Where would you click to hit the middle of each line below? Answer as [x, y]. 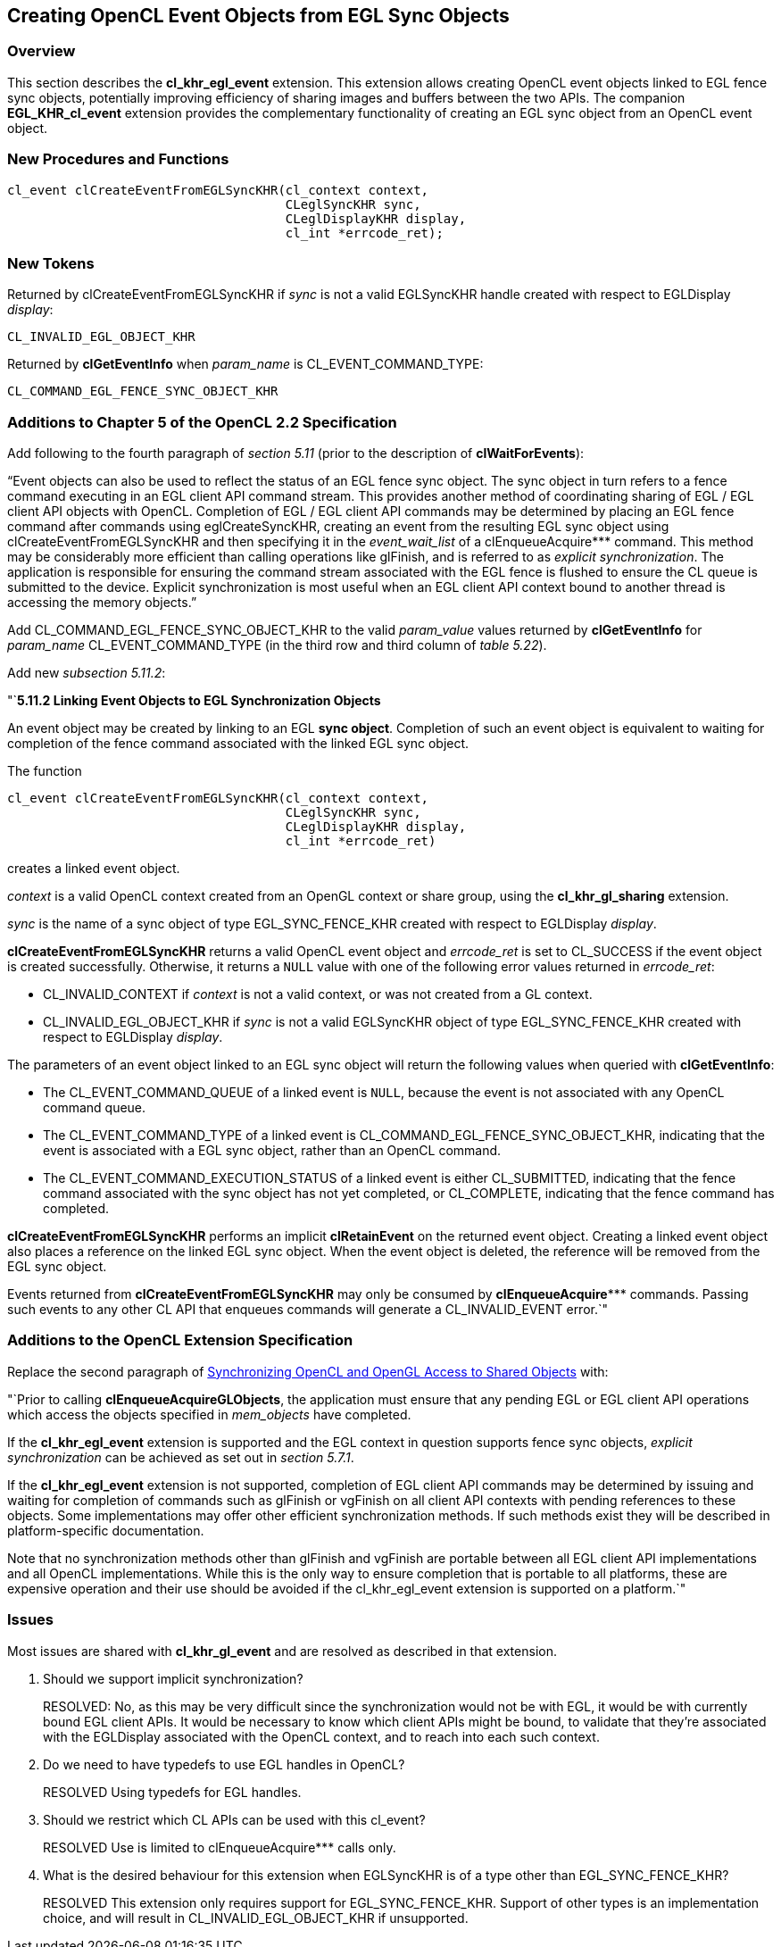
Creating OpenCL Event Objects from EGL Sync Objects [258, 16]
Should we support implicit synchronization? [173, 1678]
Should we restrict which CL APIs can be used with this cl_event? [234, 1819]
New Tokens [51, 263]
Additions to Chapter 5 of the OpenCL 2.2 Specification [202, 422]
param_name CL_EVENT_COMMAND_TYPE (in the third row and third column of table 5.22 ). [277, 645]
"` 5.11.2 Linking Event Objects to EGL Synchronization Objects [194, 701]
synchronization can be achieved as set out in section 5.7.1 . [181, 1457]
